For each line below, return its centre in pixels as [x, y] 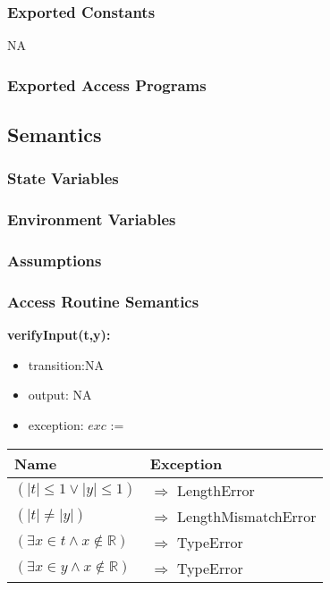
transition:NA [66, 364]
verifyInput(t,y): [59, 335]
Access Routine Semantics [103, 301]
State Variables [63, 178]
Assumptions [55, 261]
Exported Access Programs [107, 84]
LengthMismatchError [247, 516]
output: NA [60, 395]
